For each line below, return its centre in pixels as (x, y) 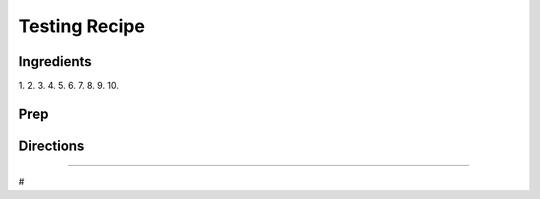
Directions (51, 145)
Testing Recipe (81, 26)
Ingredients (55, 61)
